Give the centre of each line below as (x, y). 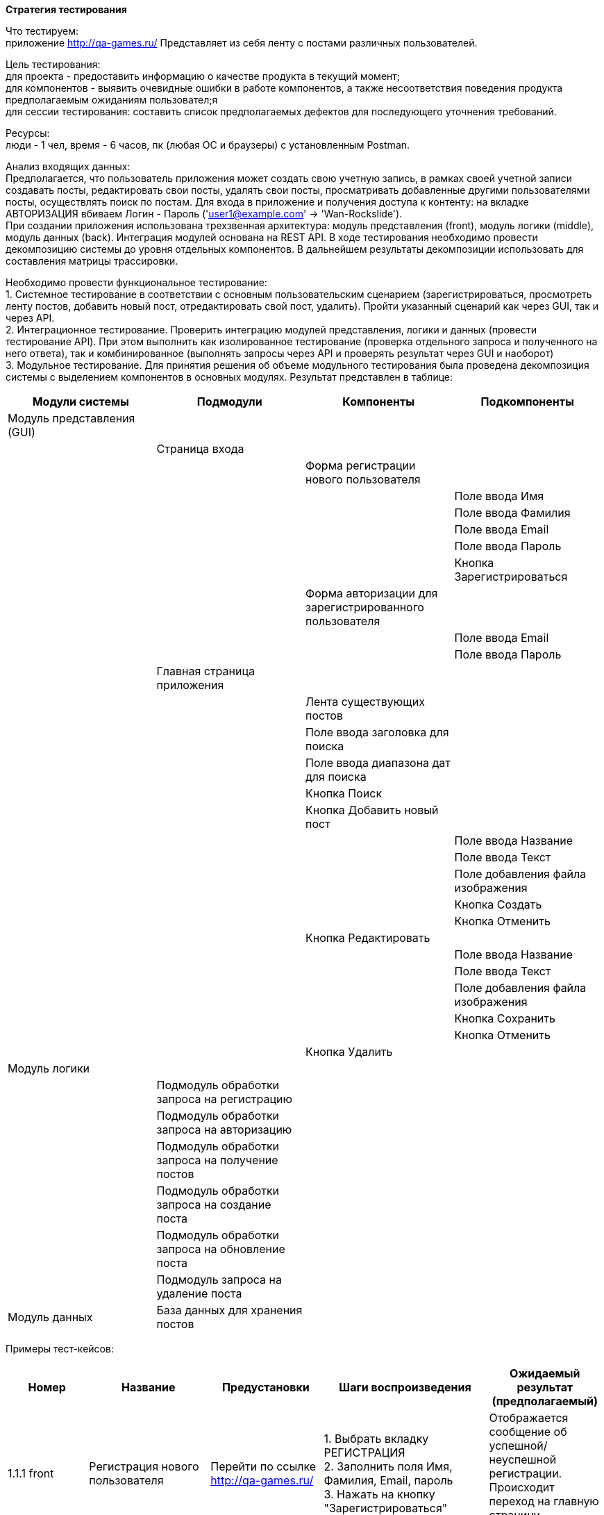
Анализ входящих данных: (68, 166)
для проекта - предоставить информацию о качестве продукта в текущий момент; (203, 76)
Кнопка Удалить (349, 1052)
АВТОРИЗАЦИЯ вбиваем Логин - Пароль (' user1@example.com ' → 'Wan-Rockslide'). (204, 214)
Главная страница (205, 671)
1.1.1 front (31, 1473)
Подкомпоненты (527, 401)
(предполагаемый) (545, 1401)
